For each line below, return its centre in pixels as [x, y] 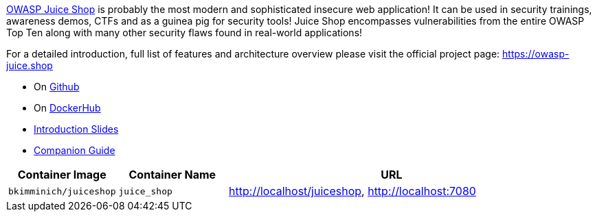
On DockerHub [67, 108]
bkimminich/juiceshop [62, 191]
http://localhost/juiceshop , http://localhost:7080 [352, 191]
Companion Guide [75, 150]
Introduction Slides [76, 129]
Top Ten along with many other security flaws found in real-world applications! [184, 33]
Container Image [62, 175]
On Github [57, 87]
